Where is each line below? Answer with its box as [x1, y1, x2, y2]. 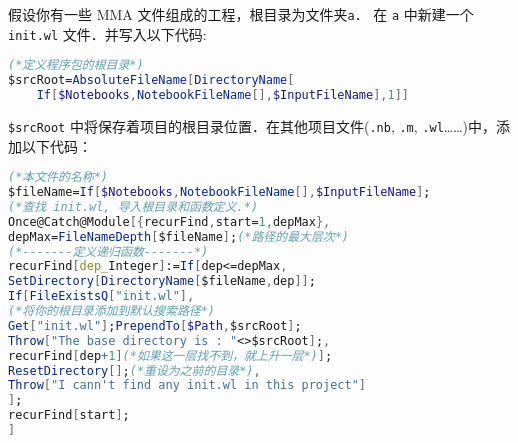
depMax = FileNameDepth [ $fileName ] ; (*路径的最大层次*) [8, 229, 350, 244]
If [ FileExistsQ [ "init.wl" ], [8, 289, 195, 304]
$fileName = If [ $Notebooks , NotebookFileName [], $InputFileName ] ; [8, 185, 431, 200]
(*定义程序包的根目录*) [8, 58, 144, 73]
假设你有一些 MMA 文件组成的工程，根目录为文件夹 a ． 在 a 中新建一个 [8, 4, 474, 24]
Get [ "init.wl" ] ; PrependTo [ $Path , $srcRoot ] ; [8, 318, 302, 333]
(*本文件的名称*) [8, 170, 108, 185]
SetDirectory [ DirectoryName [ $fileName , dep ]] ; [8, 274, 316, 289]
